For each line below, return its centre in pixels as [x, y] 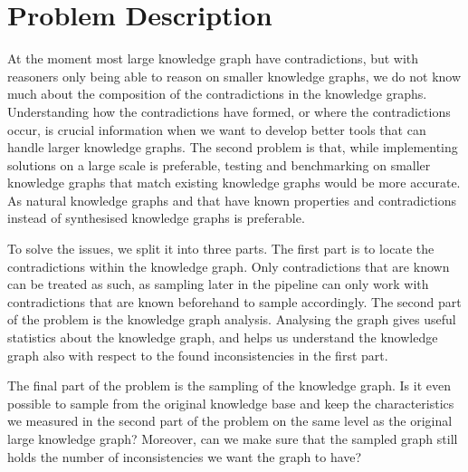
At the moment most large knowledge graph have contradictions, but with [213, 58]
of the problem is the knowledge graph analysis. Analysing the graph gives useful [232, 319]
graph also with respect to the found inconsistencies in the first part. [198, 355]
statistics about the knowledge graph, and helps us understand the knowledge [223, 337]
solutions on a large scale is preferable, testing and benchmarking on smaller [219, 164]
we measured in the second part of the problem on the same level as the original [230, 421]
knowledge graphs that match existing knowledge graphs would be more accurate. [234, 183]
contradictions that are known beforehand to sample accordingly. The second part [234, 301]
